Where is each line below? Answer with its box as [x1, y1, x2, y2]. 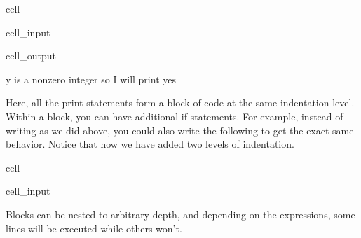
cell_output [6, 48, 56, 63]
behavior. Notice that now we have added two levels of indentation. [6, 136, 294, 151]
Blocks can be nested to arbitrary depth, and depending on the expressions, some [6, 206, 355, 221]
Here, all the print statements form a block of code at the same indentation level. [6, 95, 355, 110]
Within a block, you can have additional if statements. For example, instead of [6, 108, 343, 123]
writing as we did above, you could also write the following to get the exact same [6, 122, 354, 137]
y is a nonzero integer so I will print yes [6, 71, 176, 86]
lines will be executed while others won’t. [6, 220, 182, 235]
